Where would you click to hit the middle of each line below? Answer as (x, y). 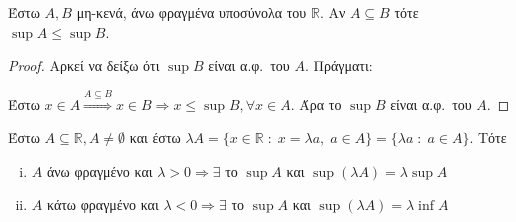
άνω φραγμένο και (99, 170)
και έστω (155, 137)
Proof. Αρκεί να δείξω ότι (84, 65)
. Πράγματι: (338, 65)
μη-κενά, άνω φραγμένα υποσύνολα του (191, 12)
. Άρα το (316, 103)
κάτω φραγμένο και (102, 204)
